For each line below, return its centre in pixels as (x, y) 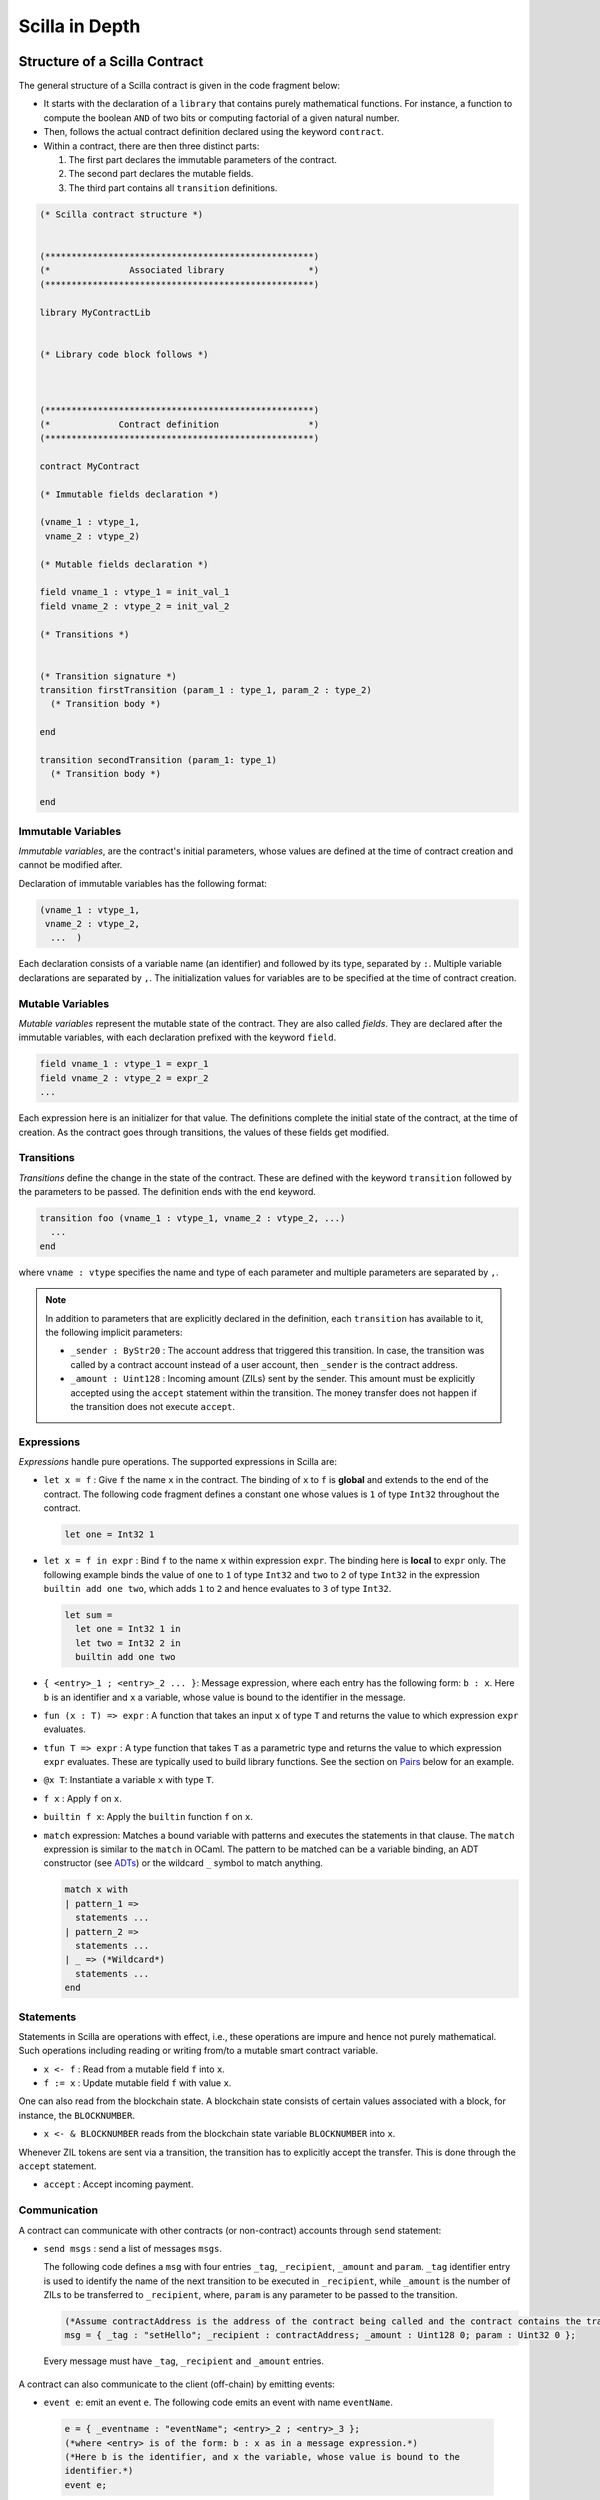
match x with (96, 1889)
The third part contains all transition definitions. (173, 187)
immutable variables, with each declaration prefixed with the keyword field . (177, 1037)
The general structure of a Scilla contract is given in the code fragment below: (179, 86)
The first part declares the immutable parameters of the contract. (202, 160)
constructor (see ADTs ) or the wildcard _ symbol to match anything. (183, 1863)
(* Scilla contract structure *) (121, 214)
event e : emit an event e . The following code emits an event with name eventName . (218, 2402)
